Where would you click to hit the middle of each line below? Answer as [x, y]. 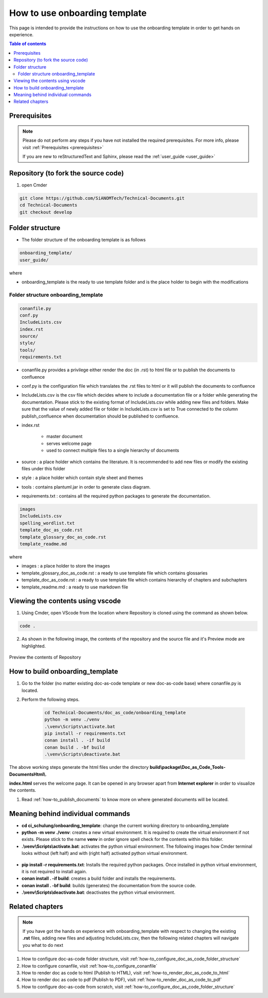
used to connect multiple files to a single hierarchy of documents [113, 450]
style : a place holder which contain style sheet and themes [82, 478]
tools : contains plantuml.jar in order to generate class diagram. [86, 487]
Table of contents [28, 44]
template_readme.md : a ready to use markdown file [75, 587]
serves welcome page [69, 443]
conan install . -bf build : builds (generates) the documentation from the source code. [109, 885]
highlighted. [34, 646]
